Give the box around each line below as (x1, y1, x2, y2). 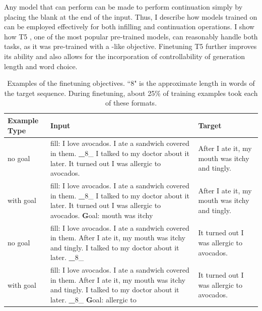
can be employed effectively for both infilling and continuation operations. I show (4, 21, 254, 32)
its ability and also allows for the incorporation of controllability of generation (4, 50, 245, 61)
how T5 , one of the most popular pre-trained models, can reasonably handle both (4, 31, 258, 41)
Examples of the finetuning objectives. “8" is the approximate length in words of (7, 78, 255, 88)
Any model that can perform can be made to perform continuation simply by (4, 2, 243, 12)
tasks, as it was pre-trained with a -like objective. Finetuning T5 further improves (4, 41, 257, 51)
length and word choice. (4, 61, 78, 71)
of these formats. (105, 97, 157, 108)
